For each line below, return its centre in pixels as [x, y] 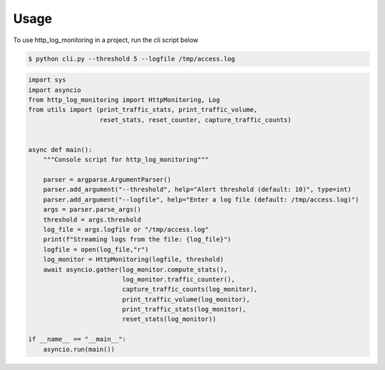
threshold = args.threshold [92, 220]
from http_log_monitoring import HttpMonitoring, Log [124, 99]
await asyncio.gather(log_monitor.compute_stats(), [135, 269]
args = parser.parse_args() [92, 210]
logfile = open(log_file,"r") [96, 249]
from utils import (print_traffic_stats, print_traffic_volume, [143, 110]
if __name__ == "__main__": [77, 339]
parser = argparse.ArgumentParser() [107, 180]
